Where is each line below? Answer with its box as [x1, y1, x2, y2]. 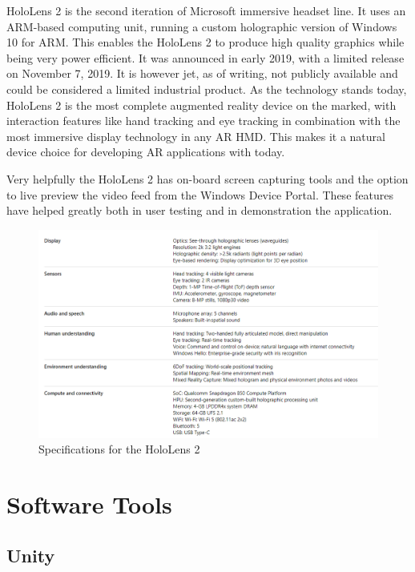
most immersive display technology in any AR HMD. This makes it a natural [6, 127, 385, 144]
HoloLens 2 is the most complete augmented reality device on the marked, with [6, 96, 397, 113]
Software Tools [6, 488, 172, 521]
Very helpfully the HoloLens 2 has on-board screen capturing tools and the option [6, 170, 409, 187]
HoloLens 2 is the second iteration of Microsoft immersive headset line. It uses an [6, 2, 406, 18]
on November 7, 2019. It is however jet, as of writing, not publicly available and [6, 65, 398, 82]
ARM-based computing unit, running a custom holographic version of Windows [6, 18, 397, 34]
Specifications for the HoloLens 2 [38, 441, 200, 457]
